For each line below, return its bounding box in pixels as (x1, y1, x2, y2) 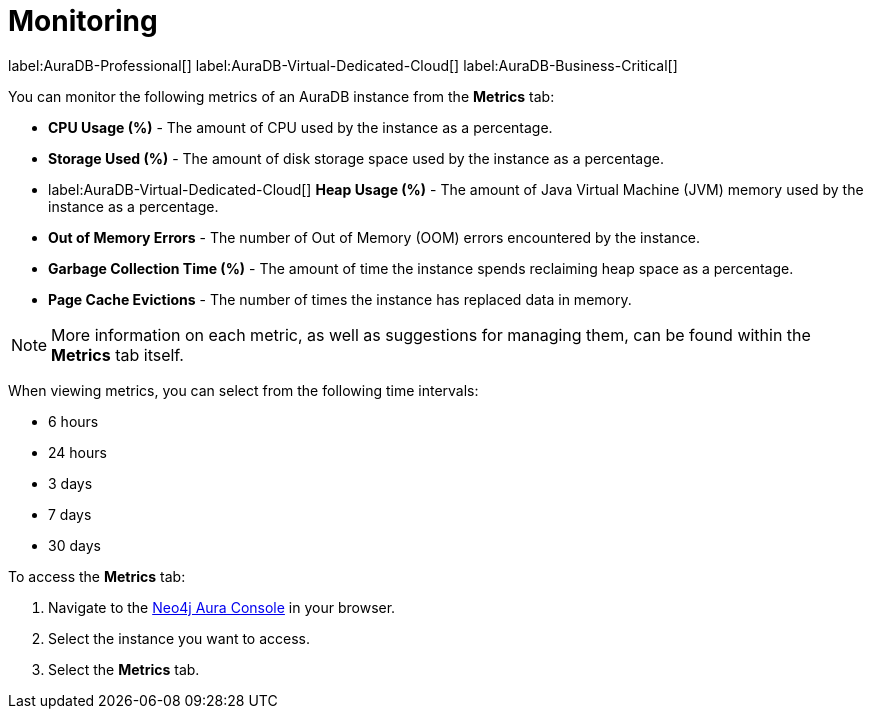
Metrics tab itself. (51, 344, 184, 365)
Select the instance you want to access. (48, 629, 311, 647)
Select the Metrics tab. (48, 660, 200, 678)
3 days (48, 474, 93, 492)
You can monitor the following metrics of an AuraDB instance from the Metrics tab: (8, 87, 555, 105)
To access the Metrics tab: (8, 567, 186, 585)
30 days (48, 536, 101, 554)
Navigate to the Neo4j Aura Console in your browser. (48, 598, 396, 616)
